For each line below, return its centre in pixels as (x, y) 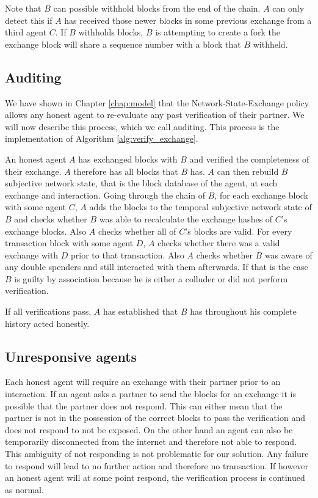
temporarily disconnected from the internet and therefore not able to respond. (151, 441)
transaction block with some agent (69, 243)
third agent (26, 32)
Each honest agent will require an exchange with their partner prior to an (143, 382)
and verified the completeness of (249, 159)
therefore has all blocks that (126, 171)
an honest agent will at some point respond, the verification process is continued (155, 478)
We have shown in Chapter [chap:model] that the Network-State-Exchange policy (157, 102)
